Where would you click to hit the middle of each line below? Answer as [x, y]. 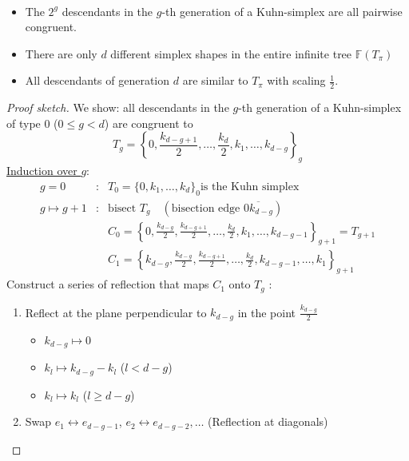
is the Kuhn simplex [250, 187]
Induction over [42, 171]
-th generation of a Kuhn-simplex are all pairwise [282, 11]
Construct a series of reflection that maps [108, 284]
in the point [267, 312]
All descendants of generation [97, 80]
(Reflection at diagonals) [268, 421]
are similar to [215, 80]
